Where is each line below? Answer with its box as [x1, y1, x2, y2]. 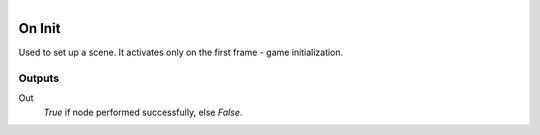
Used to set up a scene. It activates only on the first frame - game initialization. [18, 46, 344, 59]
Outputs [18, 71, 60, 85]
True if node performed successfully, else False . [43, 106, 243, 118]
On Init [18, 20, 61, 37]
